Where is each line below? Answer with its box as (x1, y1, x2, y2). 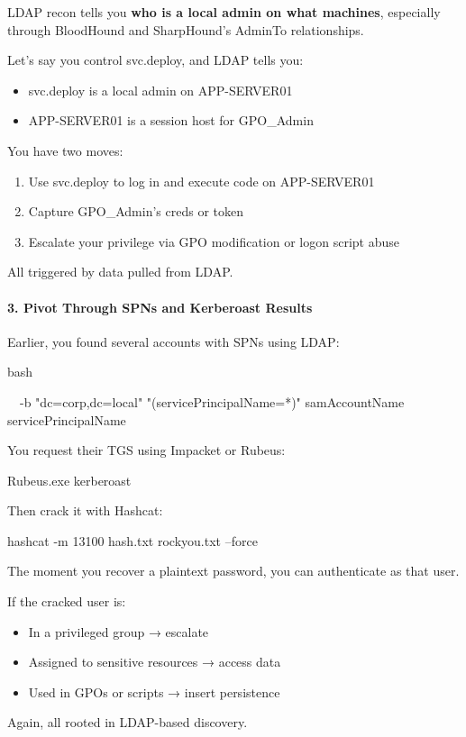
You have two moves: (7, 141, 123, 159)
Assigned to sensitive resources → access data (28, 652, 281, 671)
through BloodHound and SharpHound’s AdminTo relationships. (7, 20, 364, 39)
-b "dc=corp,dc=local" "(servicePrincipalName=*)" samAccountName (19, 392, 405, 411)
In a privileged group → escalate (28, 622, 209, 641)
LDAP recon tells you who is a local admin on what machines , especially (7, 3, 441, 21)
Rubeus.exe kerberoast (7, 470, 132, 489)
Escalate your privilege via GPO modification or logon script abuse (28, 232, 399, 250)
